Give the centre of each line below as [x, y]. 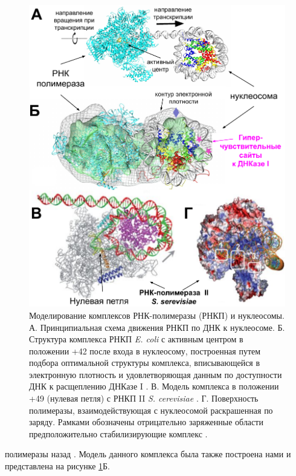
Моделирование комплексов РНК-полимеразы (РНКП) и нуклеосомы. [157, 315]
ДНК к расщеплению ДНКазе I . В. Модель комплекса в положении [154, 386]
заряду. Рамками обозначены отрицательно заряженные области [146, 422]
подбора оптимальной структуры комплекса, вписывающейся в [145, 363]
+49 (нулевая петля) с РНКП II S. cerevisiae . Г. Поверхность [144, 398]
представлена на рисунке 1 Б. [58, 466]
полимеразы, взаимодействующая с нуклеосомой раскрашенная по [151, 410]
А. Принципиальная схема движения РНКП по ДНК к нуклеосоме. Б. [157, 327]
